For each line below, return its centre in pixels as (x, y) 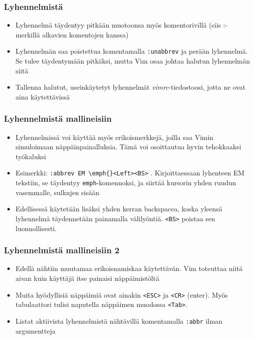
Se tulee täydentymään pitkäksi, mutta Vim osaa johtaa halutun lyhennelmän (133, 61)
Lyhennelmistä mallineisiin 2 (62, 250)
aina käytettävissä (43, 96)
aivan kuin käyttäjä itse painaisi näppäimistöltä (87, 278)
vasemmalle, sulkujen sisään (57, 192)
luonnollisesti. (36, 228)
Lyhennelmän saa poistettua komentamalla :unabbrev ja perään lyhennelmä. (132, 51)
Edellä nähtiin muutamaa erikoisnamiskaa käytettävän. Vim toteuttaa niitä (129, 268)
